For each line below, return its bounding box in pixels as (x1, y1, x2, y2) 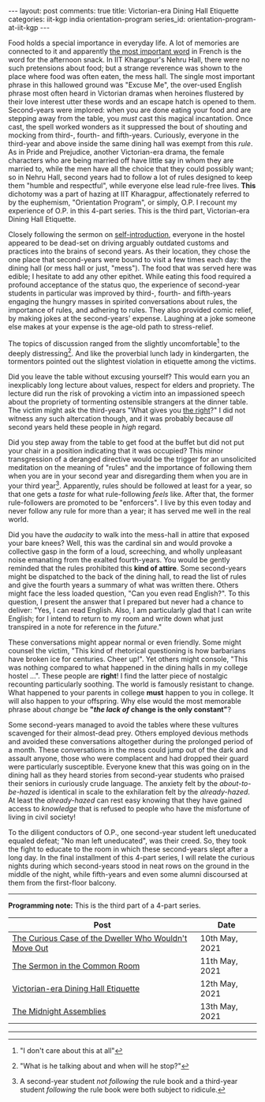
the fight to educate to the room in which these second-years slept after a (8, 844, 248, 854)
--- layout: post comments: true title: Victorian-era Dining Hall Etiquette (8, 6, 239, 15)
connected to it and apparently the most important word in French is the (8, 47, 242, 56)
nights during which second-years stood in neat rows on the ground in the (8, 861, 250, 871)
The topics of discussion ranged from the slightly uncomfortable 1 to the (8, 337, 241, 348)
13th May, (200, 1001, 238, 1012)
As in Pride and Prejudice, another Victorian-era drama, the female (8, 148, 225, 156)
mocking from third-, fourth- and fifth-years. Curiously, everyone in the (8, 130, 239, 140)
